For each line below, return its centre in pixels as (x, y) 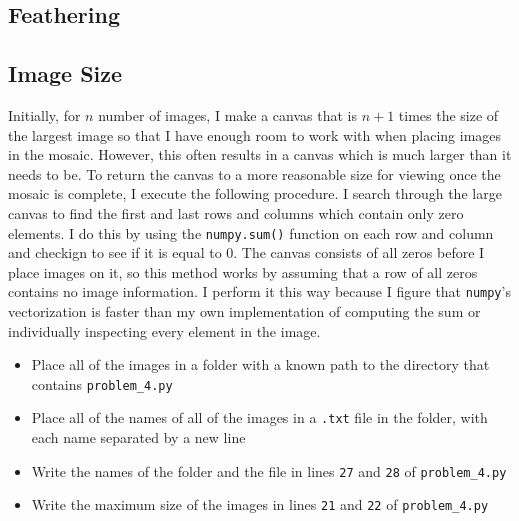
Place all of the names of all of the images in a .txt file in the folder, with (259, 417)
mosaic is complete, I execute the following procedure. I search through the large (255, 193)
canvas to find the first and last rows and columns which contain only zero (236, 212)
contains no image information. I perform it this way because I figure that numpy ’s (259, 291)
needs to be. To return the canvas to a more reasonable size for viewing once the (254, 173)
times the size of (448, 114)
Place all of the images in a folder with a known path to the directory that (260, 364)
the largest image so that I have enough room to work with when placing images (255, 134)
